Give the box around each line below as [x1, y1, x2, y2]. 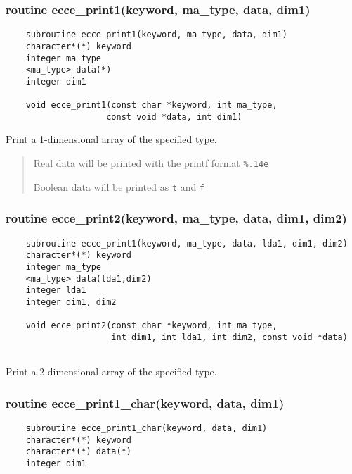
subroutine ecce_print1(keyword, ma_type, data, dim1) [25, 30, 287, 40]
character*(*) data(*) [25, 447, 131, 457]
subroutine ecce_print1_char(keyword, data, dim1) [25, 423, 268, 433]
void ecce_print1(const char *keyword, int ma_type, [25, 100, 278, 111]
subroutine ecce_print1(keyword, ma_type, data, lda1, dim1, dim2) [25, 238, 348, 249]
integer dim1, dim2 [25, 297, 117, 307]
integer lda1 [25, 285, 86, 296]
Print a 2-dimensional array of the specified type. [6, 364, 217, 379]
